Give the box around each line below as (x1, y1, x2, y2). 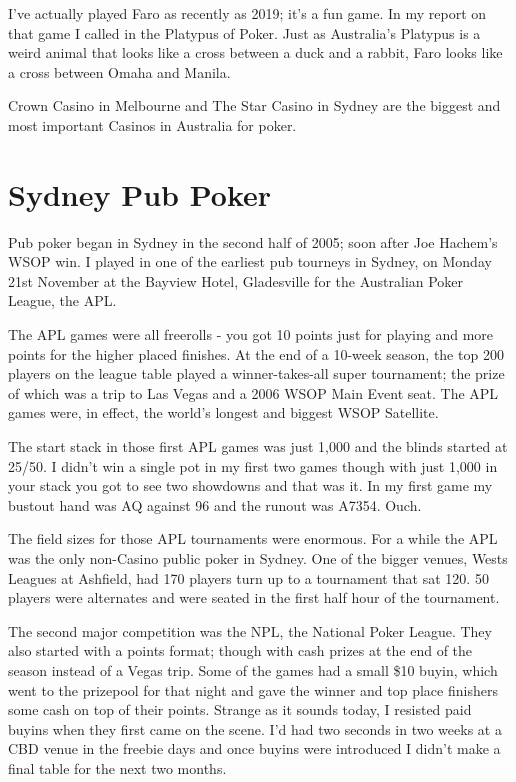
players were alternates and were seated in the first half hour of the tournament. (8, 587, 500, 608)
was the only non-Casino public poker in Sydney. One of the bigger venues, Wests (8, 548, 508, 568)
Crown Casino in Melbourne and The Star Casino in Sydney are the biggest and (8, 95, 501, 116)
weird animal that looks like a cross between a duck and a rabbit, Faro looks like (8, 42, 503, 63)
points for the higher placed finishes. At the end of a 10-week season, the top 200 (8, 343, 504, 364)
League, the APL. (8, 290, 117, 311)
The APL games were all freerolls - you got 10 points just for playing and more (8, 324, 494, 345)
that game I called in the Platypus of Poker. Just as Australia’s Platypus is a (8, 22, 481, 43)
